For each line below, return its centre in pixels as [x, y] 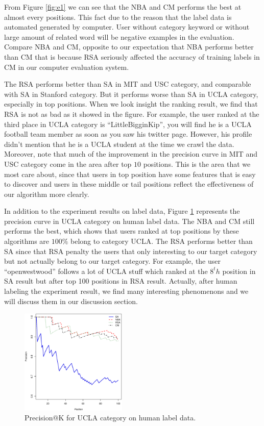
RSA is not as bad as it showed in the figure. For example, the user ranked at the [132, 114]
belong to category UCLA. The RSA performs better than [162, 241]
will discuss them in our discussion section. [71, 301]
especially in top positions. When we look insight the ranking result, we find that [131, 104]
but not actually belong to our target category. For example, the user [112, 261]
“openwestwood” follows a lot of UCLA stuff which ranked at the [106, 271]
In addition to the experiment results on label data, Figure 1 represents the [122, 211]
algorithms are [27, 241]
